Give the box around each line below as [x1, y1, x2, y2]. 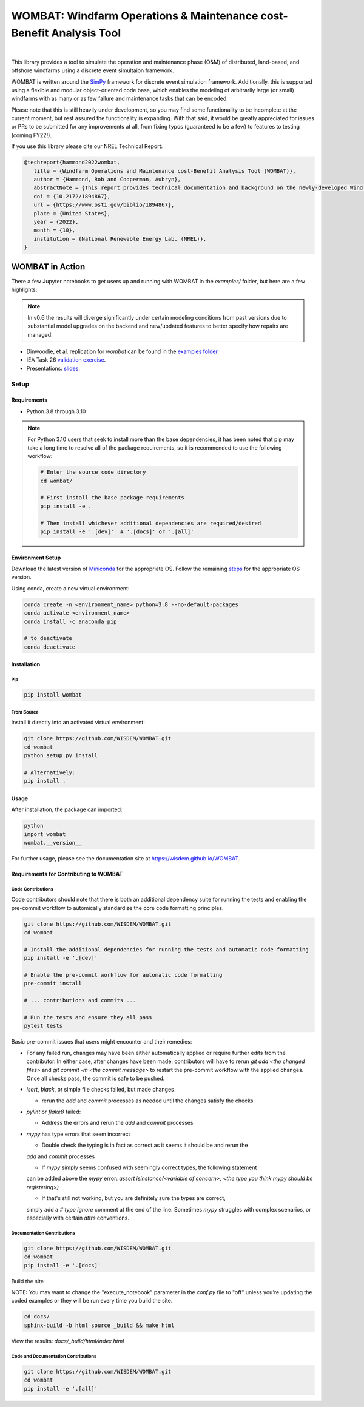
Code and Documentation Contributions [11, 1353, 97, 1359]
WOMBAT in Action [11, 261, 86, 272]
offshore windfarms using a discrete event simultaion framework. [11, 67, 174, 74]
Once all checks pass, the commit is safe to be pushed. [26, 1075, 165, 1082]
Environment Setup [11, 554, 61, 561]
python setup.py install [24, 752, 98, 758]
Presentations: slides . [26, 365, 80, 372]
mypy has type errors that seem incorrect [26, 1130, 130, 1138]
